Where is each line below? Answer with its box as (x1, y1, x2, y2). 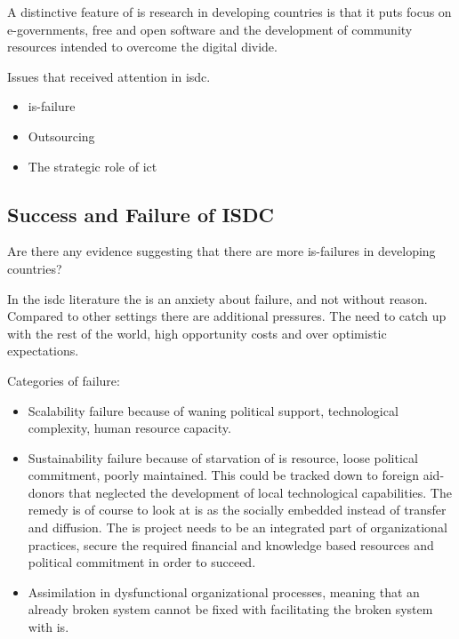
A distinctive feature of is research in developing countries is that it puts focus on (7, 3, 452, 20)
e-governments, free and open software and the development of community (7, 20, 413, 38)
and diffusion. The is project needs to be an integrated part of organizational (28, 518, 447, 537)
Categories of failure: (7, 371, 120, 389)
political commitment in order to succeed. (28, 553, 256, 571)
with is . (28, 618, 69, 636)
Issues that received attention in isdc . (7, 67, 211, 85)
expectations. (7, 341, 79, 360)
